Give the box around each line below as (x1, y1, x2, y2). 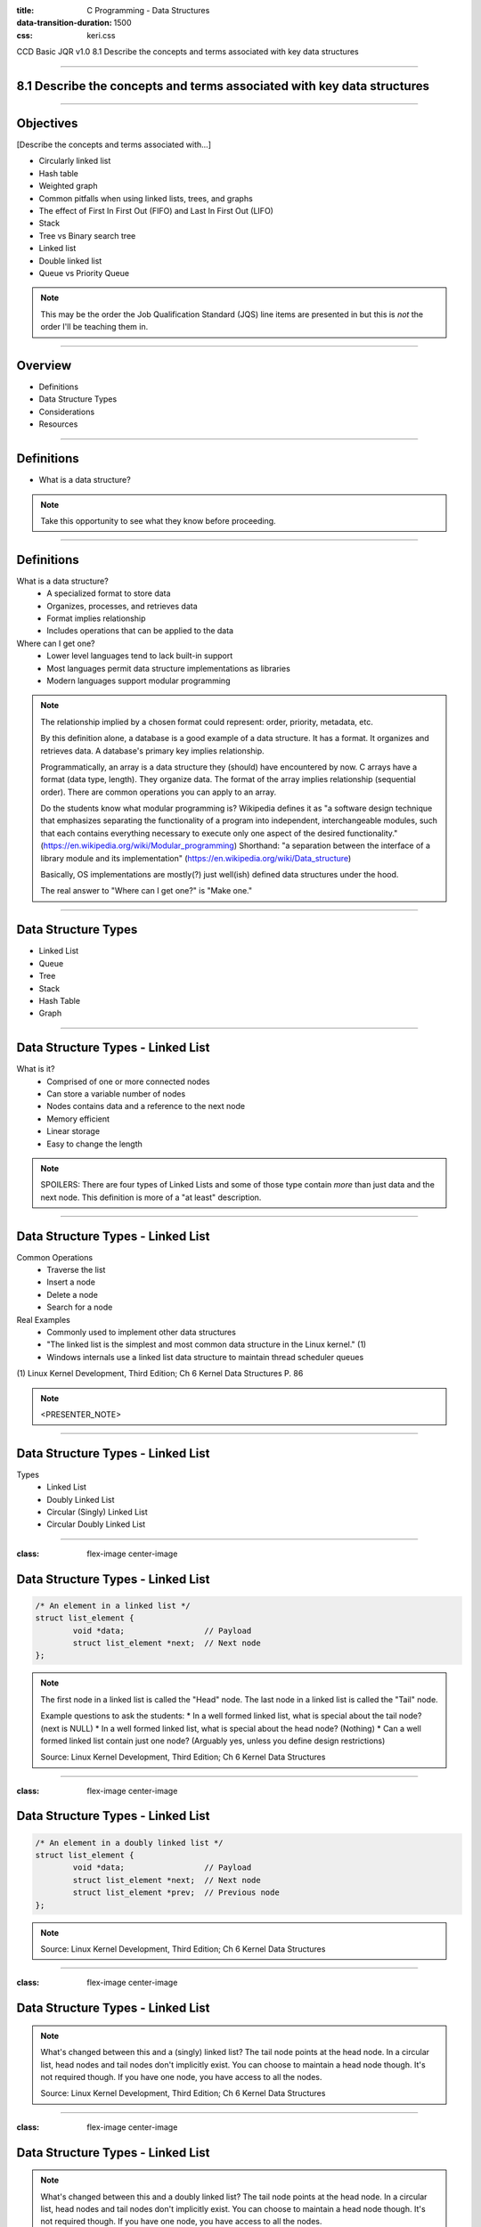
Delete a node (46, 1289, 98, 1300)
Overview (16, 357, 72, 373)
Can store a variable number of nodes (46, 1088, 186, 1099)
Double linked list (38, 255, 102, 266)
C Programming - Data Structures (86, 5, 210, 15)
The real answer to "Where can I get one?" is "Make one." (40, 885, 253, 896)
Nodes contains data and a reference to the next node (46, 1101, 245, 1112)
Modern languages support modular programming (46, 675, 231, 686)
